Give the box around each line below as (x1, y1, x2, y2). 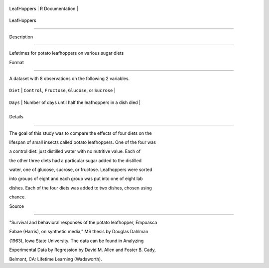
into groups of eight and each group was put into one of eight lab (9, 176, 143, 181)
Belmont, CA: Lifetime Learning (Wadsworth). (9, 256, 102, 262)
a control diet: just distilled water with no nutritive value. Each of (9, 148, 141, 154)
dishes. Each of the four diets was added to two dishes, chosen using (9, 184, 152, 191)
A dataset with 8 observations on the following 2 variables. (9, 75, 130, 82)
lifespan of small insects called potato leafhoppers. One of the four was (9, 139, 156, 145)
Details (9, 114, 23, 120)
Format (9, 59, 24, 65)
